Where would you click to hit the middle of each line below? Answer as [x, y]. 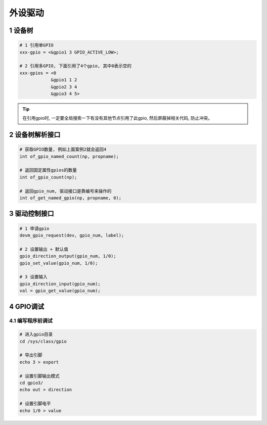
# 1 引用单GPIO [37, 45]
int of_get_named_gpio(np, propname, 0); [70, 198]
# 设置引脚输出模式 [40, 376]
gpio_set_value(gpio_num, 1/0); [59, 263]
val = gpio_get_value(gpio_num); [60, 291]
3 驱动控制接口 [32, 213]
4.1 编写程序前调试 [31, 321]
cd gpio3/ [31, 383]
